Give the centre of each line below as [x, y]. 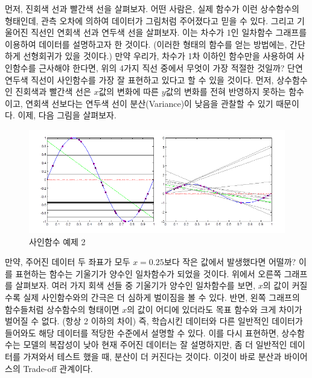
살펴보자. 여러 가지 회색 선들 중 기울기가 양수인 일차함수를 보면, [135, 285]
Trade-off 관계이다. [58, 368]
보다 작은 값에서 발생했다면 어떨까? [230, 262]
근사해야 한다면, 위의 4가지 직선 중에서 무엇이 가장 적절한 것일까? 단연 [171, 67]
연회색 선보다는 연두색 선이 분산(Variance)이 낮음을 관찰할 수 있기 [149, 103]
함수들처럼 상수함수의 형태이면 [62, 309]
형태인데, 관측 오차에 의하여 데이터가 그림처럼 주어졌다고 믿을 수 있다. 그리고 [150, 20]
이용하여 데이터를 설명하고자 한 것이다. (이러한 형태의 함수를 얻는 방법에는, [146, 44]
